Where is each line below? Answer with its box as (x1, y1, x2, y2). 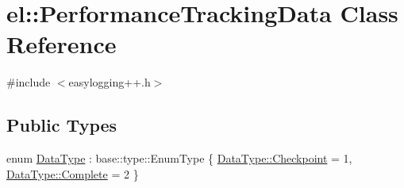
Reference (6, 28, 117, 60)
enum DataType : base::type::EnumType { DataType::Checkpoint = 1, (6, 150, 352, 167)
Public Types (6, 113, 117, 137)
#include (6, 74, 51, 90)
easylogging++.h (68, 74, 151, 90)
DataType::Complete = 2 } (6, 165, 139, 182)
